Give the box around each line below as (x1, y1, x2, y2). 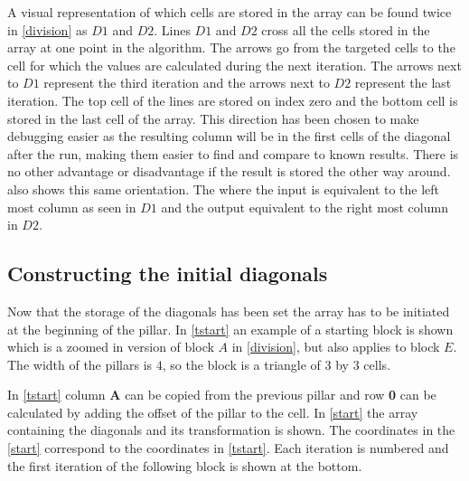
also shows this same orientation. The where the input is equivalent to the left (7, 179, 440, 198)
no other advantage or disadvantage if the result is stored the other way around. (7, 162, 451, 181)
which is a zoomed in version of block (7, 337, 214, 356)
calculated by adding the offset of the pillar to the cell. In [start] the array (7, 402, 418, 421)
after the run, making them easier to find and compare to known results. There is (7, 144, 459, 163)
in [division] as (7, 20, 88, 39)
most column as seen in (7, 197, 136, 216)
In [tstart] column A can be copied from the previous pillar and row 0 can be (7, 385, 436, 404)
